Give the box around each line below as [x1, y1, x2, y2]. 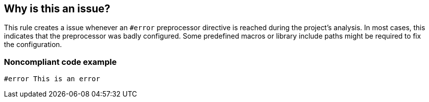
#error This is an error [4, 75, 100, 83]
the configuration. [4, 40, 62, 49]
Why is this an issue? [4, 2, 110, 15]
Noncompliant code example [4, 56, 117, 67]
